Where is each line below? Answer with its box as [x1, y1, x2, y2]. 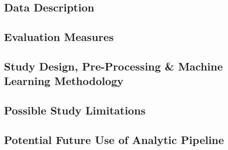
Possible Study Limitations [4, 102, 146, 118]
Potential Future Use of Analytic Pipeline [4, 131, 224, 147]
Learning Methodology [4, 73, 124, 88]
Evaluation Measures [4, 29, 114, 44]
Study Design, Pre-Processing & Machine [4, 58, 223, 73]
